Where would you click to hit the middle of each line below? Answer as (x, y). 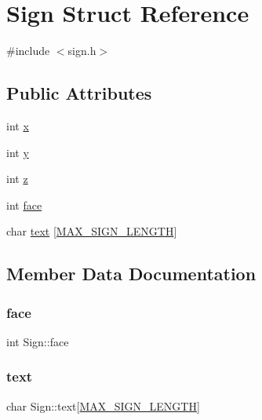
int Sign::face (38, 341)
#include (28, 51)
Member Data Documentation (131, 274)
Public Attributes (79, 93)
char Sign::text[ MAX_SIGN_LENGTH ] (103, 405)
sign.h (82, 51)
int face (24, 205)
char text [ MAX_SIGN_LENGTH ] (92, 231)
